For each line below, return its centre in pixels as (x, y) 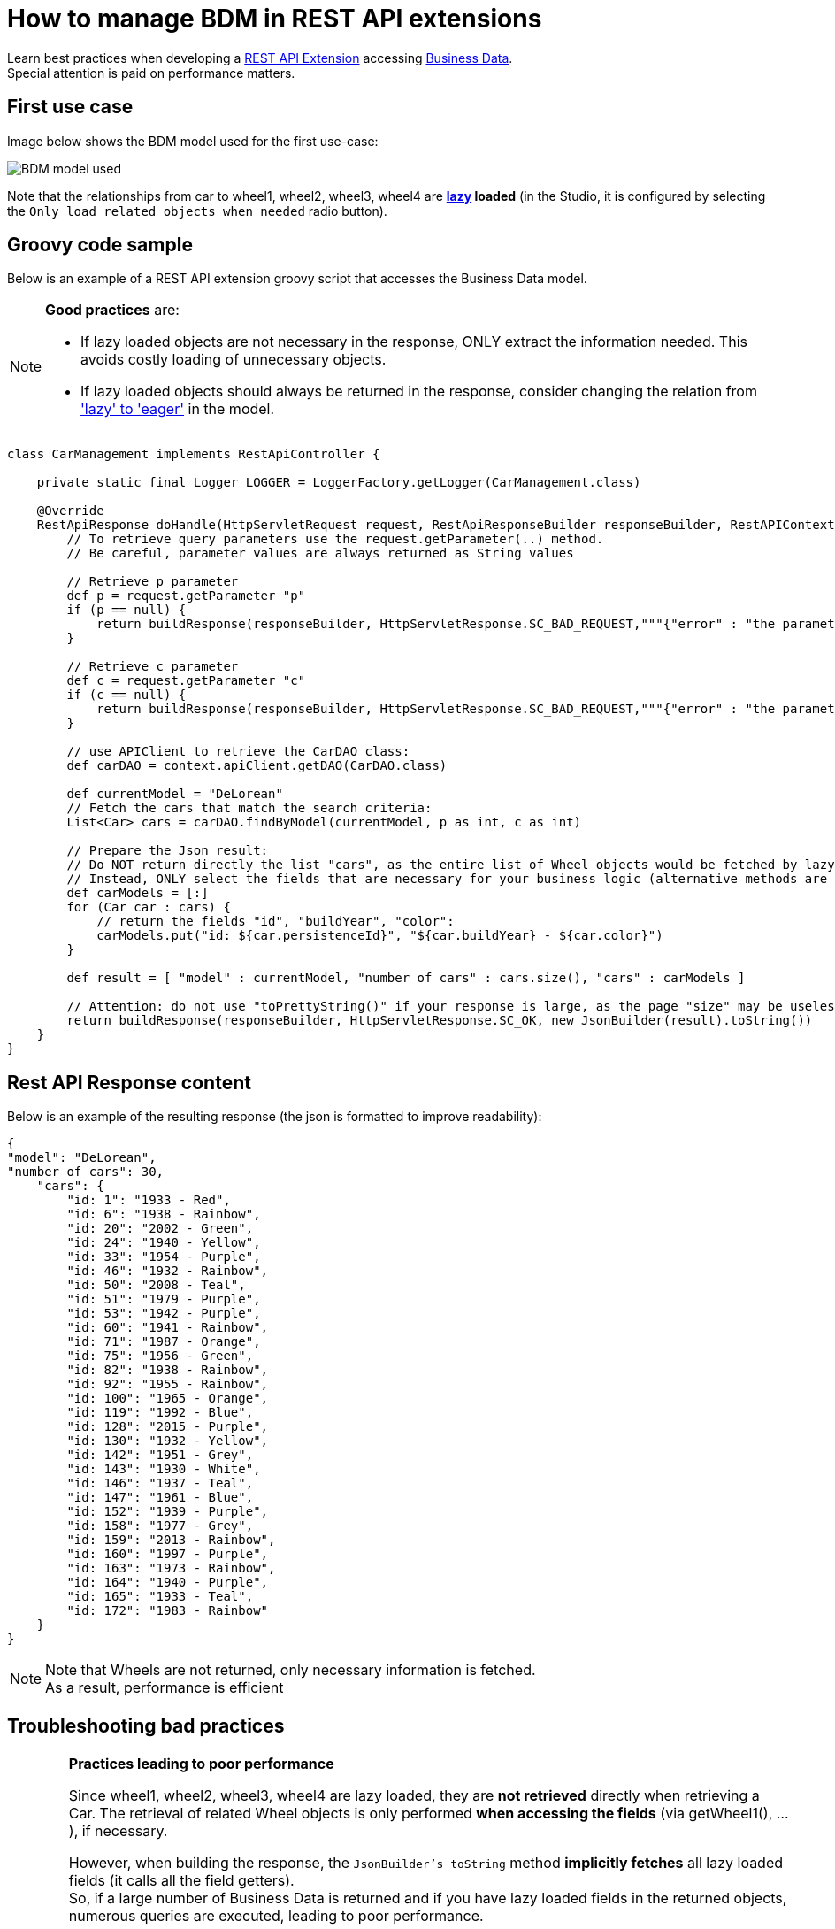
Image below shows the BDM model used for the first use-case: (193, 141)
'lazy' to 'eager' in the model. (178, 409)
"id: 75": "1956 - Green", (160, 1356)
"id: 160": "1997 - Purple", (168, 1554)
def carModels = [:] (138, 893)
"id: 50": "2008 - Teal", (156, 1285)
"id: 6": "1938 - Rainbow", (164, 1214)
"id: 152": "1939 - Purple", (168, 1512)
